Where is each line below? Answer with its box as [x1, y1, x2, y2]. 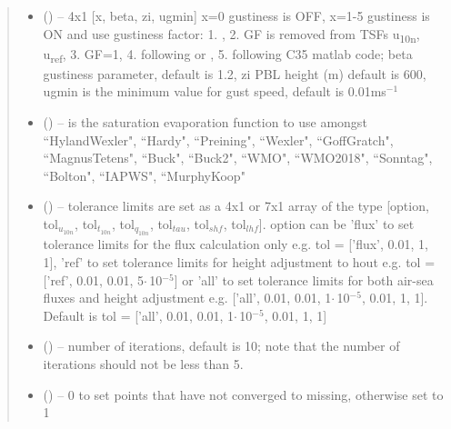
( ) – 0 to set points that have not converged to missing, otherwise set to [43, 384, 444, 404]
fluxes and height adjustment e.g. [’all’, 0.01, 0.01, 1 [43, 288, 332, 307]
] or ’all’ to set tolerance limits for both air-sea [174, 270, 434, 289]
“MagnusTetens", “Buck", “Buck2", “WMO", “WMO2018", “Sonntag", [43, 148, 433, 167]
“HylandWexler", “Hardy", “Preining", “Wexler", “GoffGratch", [43, 130, 394, 149]
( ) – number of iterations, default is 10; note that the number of [43, 336, 400, 355]
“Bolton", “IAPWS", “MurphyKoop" [43, 165, 246, 185]
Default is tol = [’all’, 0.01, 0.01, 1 [43, 305, 235, 324]
